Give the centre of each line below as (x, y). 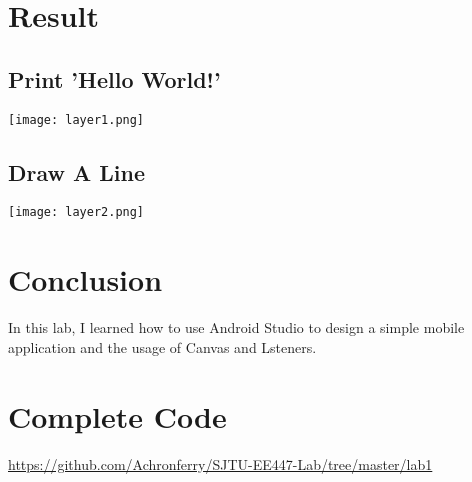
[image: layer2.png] (76, 212)
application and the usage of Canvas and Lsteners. (162, 346)
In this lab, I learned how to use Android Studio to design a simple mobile (236, 327)
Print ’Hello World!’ (114, 78)
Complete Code (117, 415)
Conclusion (85, 279)
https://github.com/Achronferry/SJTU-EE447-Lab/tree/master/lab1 (220, 463)
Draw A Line (77, 171)
